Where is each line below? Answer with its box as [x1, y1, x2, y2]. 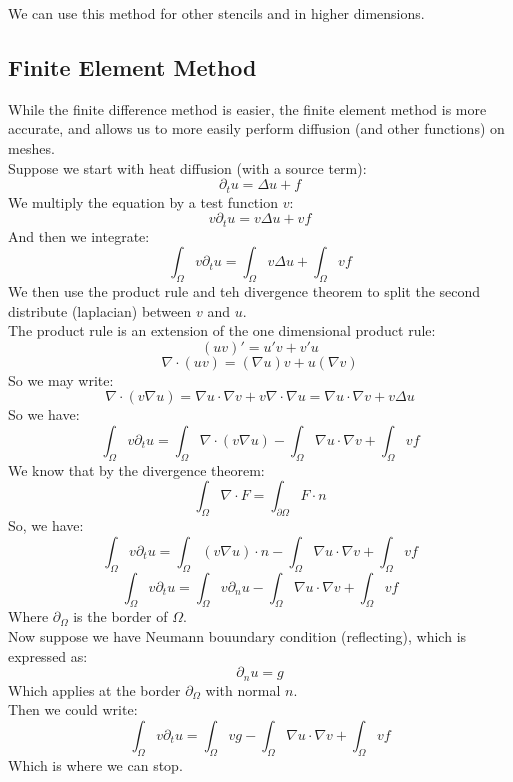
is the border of [73, 606, 168, 627]
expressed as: [8, 645, 88, 666]
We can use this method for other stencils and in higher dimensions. [8, 3, 425, 23]
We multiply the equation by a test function [8, 191, 278, 212]
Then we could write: [8, 699, 138, 720]
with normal [205, 679, 281, 700]
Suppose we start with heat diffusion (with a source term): [8, 157, 367, 178]
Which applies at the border [8, 679, 181, 700]
